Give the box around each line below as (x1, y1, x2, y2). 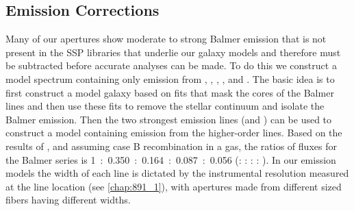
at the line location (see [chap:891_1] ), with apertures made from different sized (5, 179, 342, 193)
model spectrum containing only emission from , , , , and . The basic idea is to (5, 71, 335, 86)
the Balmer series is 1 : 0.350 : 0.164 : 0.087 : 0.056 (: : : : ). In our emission (5, 152, 336, 166)
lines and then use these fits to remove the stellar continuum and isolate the (5, 99, 325, 113)
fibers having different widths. (5, 193, 131, 207)
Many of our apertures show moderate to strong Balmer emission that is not (5, 32, 327, 46)
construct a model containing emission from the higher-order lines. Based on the (5, 125, 342, 140)
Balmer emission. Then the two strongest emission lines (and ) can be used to (5, 112, 332, 126)
